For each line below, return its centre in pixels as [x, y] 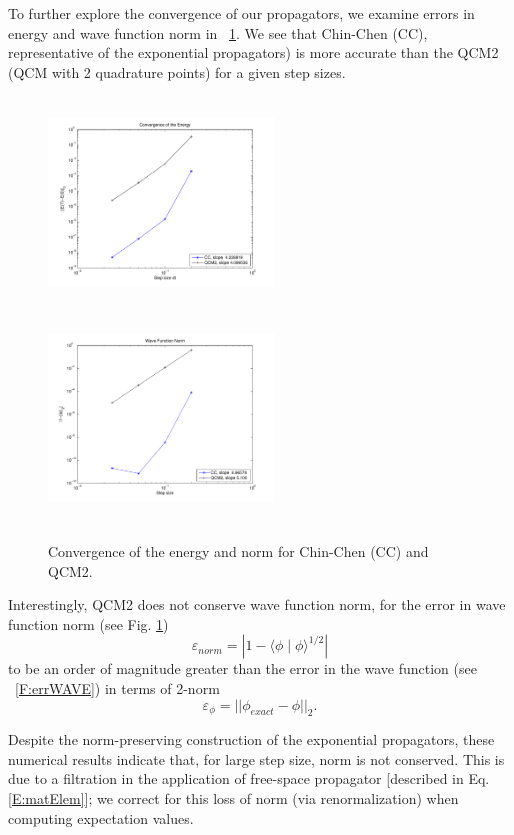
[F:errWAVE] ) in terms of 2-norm [117, 687]
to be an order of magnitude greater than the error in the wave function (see [242, 668]
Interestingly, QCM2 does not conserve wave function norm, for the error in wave [257, 604]
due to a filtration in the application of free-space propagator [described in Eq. [249, 778]
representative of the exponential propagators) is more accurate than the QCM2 [253, 52]
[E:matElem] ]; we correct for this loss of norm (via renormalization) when [233, 798]
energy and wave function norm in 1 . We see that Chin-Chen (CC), [218, 32]
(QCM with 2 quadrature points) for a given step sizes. [177, 71]
